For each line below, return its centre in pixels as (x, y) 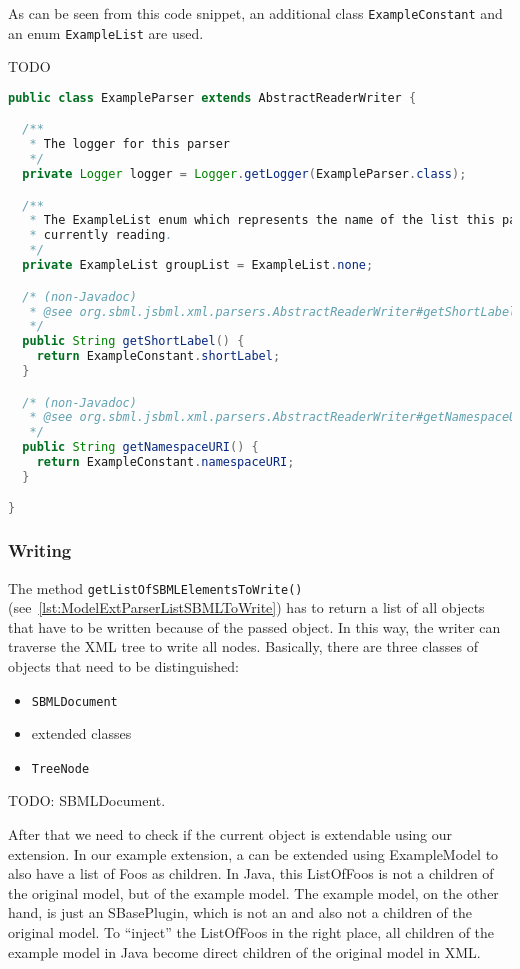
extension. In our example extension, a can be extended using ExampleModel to (253, 853)
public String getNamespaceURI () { (140, 447)
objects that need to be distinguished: (123, 665)
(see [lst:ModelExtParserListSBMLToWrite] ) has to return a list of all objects (246, 607)
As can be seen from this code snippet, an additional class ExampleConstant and (255, 13)
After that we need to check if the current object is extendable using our (230, 834)
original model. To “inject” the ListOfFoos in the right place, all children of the (251, 932)
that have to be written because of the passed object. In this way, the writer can (254, 626)
